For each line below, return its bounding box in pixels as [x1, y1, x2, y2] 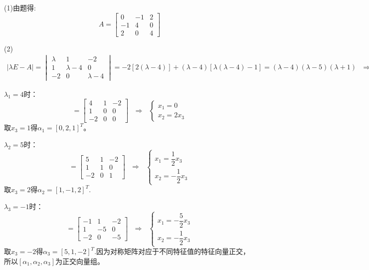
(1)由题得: [4, 2, 36, 12]
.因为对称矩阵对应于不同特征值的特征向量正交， [94, 246, 250, 257]
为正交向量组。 [55, 256, 105, 266]
